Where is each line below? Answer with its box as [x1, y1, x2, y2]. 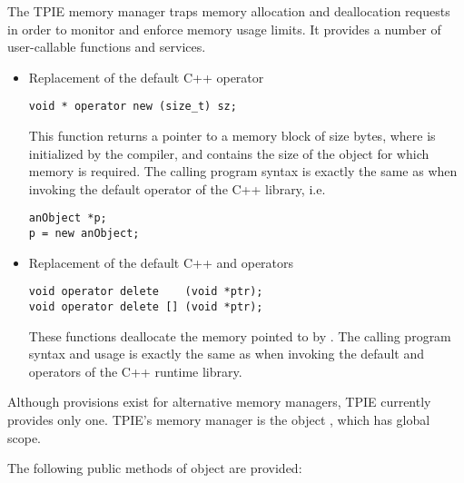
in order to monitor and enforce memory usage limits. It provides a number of [7, 19, 441, 38]
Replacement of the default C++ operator [28, 67, 264, 86]
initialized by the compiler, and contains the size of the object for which [28, 143, 429, 163]
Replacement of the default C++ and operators [28, 252, 294, 271]
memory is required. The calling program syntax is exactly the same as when [28, 162, 458, 181]
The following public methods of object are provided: [7, 458, 302, 478]
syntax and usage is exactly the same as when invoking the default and [28, 344, 424, 363]
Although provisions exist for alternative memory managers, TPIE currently [7, 392, 431, 411]
